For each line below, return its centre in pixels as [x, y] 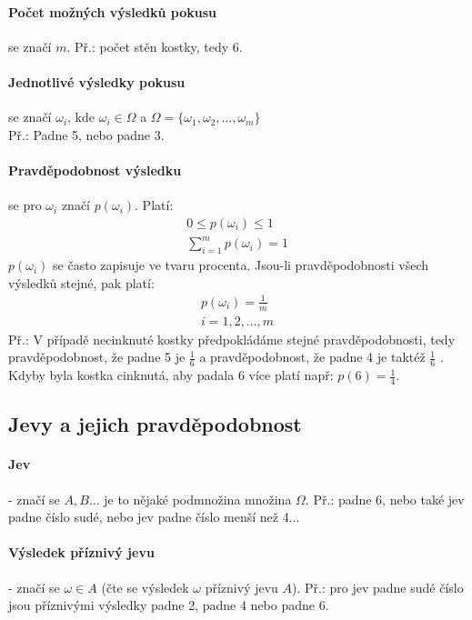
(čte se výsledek [145, 587]
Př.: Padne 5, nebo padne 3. [86, 134]
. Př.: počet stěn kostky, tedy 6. [155, 46]
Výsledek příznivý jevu [81, 552]
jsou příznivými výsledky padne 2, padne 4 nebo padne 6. [169, 605]
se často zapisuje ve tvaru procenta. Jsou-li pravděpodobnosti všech [241, 265]
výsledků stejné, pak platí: [81, 282]
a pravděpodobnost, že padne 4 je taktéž [312, 357]
